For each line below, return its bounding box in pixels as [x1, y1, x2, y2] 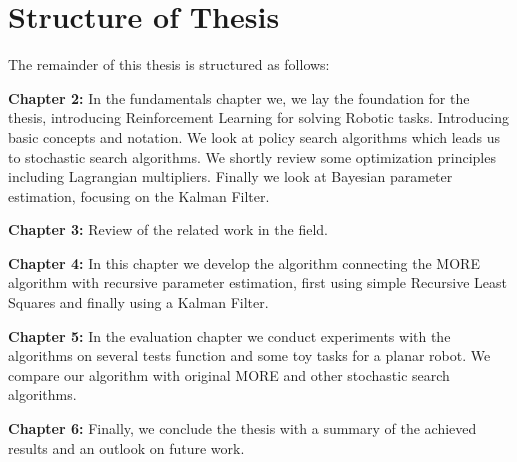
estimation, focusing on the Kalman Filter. [8, 185, 270, 206]
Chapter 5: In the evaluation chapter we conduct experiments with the [8, 325, 451, 346]
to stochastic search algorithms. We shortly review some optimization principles [8, 146, 496, 167]
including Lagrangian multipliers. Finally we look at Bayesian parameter [8, 166, 453, 187]
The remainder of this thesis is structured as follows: [8, 54, 330, 75]
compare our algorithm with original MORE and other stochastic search [8, 364, 450, 385]
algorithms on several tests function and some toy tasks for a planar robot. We [8, 345, 491, 366]
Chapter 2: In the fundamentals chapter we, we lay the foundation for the [8, 87, 470, 108]
